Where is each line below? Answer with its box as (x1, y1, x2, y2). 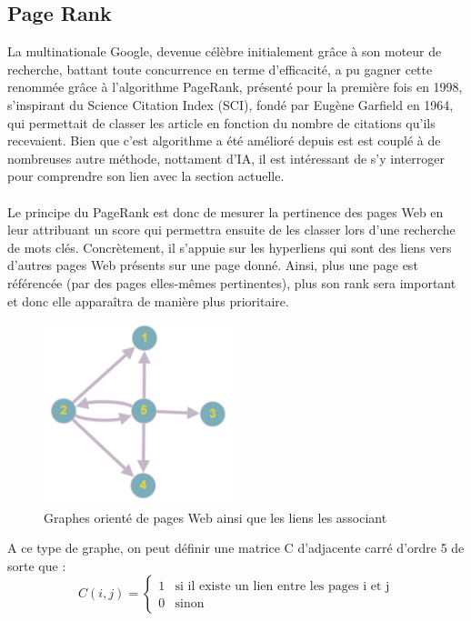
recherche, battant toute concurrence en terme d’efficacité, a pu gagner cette (7, 59, 433, 78)
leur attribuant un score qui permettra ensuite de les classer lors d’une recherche (7, 220, 456, 239)
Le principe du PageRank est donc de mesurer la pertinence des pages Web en (7, 202, 444, 221)
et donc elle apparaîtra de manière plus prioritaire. (7, 291, 289, 310)
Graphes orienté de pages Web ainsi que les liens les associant (44, 507, 387, 526)
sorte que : (7, 556, 66, 575)
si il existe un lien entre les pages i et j (175, 580, 390, 594)
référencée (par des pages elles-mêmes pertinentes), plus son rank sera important (7, 273, 456, 292)
